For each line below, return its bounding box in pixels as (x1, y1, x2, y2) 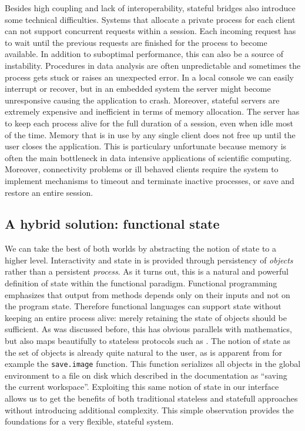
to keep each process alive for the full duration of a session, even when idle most (5, 116, 293, 129)
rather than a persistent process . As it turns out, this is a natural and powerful (5, 265, 289, 278)
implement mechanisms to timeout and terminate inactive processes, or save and (5, 174, 294, 186)
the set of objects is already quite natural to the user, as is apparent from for (5, 346, 283, 358)
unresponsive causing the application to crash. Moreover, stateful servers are (5, 93, 280, 106)
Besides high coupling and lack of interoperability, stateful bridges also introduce (5, 2, 296, 14)
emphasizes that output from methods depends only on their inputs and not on (5, 288, 290, 300)
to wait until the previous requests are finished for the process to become (5, 36, 267, 48)
